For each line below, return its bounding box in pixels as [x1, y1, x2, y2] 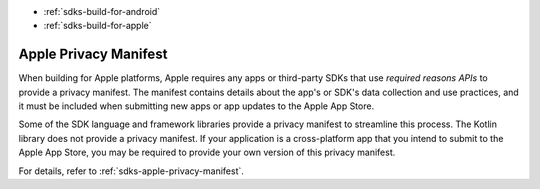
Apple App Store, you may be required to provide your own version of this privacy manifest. [18, 146, 396, 159]
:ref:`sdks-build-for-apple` [43, 20, 152, 32]
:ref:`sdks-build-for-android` [43, 6, 161, 17]
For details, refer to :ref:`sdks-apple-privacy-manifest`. [18, 165, 245, 177]
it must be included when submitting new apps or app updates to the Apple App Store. [18, 100, 375, 112]
